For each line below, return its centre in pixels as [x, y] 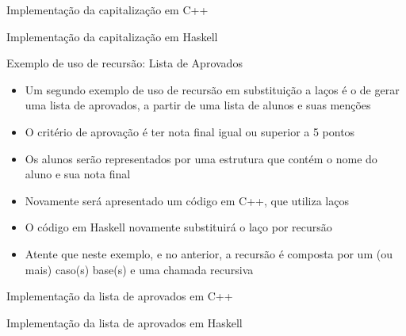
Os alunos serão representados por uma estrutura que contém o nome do [201, 158]
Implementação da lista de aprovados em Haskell [124, 322]
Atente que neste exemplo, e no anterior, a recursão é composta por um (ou [209, 253]
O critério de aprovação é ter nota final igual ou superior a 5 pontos [190, 131]
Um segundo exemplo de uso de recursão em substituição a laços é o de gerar [212, 89]
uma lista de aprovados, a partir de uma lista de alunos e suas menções [198, 105]
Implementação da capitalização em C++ [107, 10]
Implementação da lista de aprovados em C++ [120, 296]
